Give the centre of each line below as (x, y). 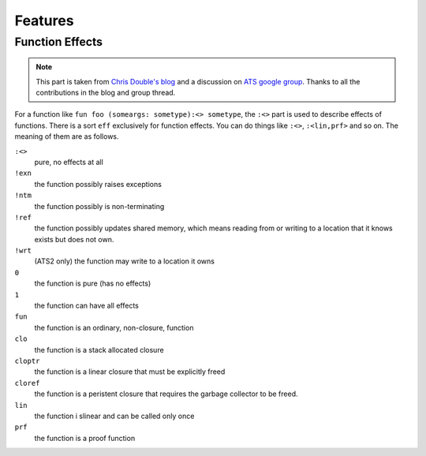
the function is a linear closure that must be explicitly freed (130, 372)
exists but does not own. (74, 239)
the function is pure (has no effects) (93, 283)
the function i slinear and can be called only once (114, 416)
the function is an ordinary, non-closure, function (114, 327)
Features (44, 21)
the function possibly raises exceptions (98, 184)
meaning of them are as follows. (67, 136)
